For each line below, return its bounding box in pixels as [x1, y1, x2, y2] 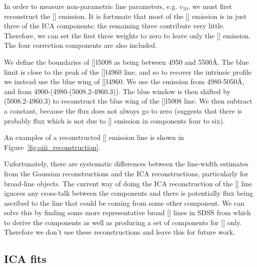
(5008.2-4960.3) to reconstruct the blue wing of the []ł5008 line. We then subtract [4, 96, 253, 106]
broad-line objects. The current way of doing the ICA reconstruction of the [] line [4, 178, 253, 188]
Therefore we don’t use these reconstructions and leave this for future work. [4, 227, 235, 237]
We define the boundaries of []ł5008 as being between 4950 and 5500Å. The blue [4, 56, 249, 67]
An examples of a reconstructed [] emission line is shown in [4, 132, 184, 142]
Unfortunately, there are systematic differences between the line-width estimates [4, 158, 249, 169]
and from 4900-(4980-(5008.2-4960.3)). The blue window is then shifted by [4, 86, 231, 96]
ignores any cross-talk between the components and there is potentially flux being [4, 188, 254, 198]
